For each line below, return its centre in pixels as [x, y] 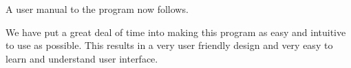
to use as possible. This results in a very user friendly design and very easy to [169, 45]
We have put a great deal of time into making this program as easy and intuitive [176, 32]
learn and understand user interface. [82, 58]
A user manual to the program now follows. [97, 9]
